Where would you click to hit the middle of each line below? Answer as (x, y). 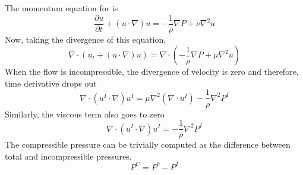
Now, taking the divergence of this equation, (86, 39)
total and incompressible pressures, (68, 156)
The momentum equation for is (61, 8)
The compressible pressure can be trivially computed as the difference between (148, 144)
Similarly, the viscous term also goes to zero (85, 114)
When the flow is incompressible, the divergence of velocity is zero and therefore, (152, 71)
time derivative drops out (51, 83)
